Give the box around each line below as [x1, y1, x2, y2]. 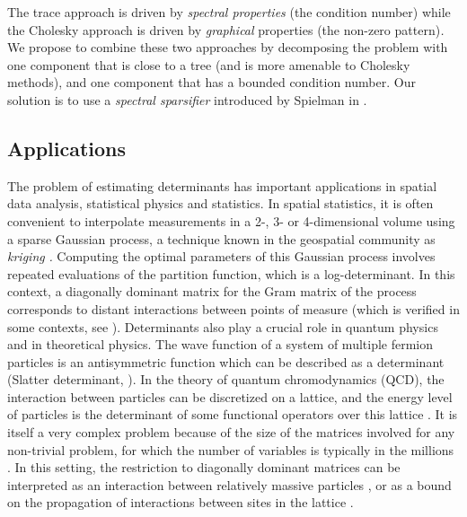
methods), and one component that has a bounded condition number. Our [7, 73, 416, 92]
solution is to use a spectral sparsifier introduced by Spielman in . [7, 90, 367, 109]
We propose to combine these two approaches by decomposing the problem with [7, 38, 448, 57]
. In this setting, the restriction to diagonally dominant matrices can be [7, 458, 401, 477]
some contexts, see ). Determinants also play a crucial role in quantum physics [7, 317, 438, 336]
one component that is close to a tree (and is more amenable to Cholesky [7, 55, 410, 74]
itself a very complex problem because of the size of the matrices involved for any [7, 423, 455, 442]
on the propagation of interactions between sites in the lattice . [7, 493, 354, 512]
